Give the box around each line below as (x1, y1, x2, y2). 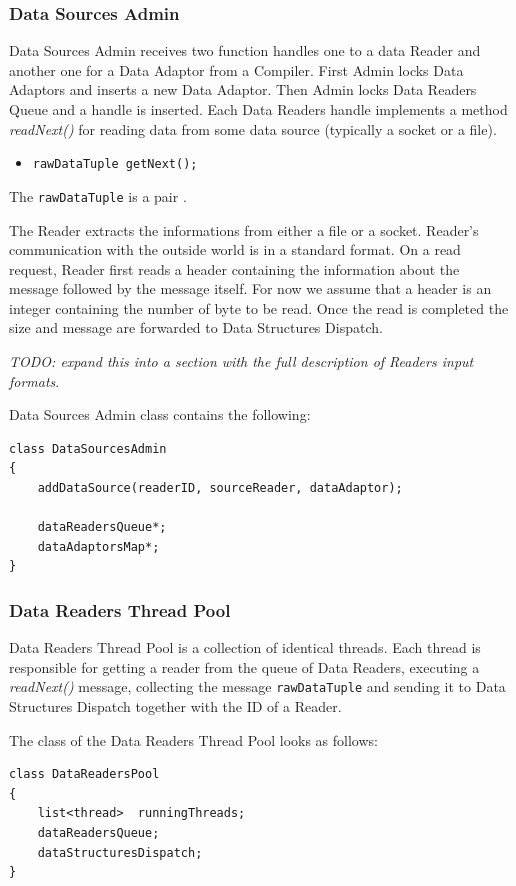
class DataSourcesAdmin (9, 441, 167, 456)
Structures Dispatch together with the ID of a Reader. (9, 696, 342, 717)
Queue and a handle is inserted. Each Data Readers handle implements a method (9, 99, 508, 119)
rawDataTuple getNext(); (32, 157, 198, 172)
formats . (9, 370, 60, 391)
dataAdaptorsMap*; (37, 539, 160, 554)
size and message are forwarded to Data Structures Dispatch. (9, 317, 383, 338)
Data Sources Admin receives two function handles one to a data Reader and (9, 40, 481, 61)
